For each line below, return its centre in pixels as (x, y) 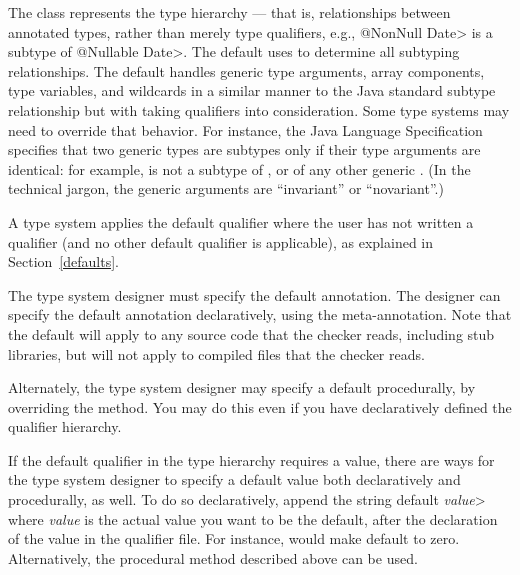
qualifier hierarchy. (65, 426)
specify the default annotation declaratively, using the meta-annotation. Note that (260, 314)
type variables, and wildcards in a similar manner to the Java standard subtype (252, 90)
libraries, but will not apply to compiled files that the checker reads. (216, 353)
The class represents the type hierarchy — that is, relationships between (229, 12)
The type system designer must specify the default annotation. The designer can (254, 294)
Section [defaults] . (63, 261)
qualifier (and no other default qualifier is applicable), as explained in (221, 241)
